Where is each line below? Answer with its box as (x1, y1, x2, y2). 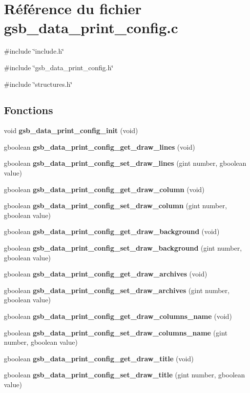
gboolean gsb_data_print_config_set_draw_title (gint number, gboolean (4, 370, 245, 380)
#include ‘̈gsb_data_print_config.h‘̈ (4, 62, 114, 72)
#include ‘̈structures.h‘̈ (4, 79, 73, 89)
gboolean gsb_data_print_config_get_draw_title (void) (4, 353, 194, 363)
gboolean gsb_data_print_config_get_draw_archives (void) (4, 269, 208, 279)
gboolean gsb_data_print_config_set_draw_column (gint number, (4, 200, 227, 211)
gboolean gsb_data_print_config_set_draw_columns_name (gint (4, 327, 228, 337)
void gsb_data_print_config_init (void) (4, 125, 138, 136)
